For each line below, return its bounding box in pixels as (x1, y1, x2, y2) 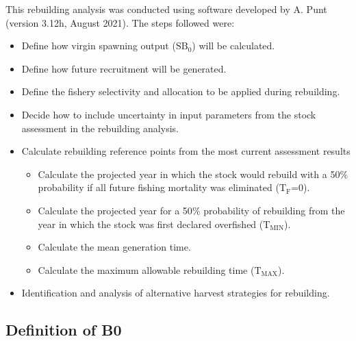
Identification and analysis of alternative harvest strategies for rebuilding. (21, 286, 330, 300)
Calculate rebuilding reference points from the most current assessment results (21, 144, 351, 158)
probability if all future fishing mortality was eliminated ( (38, 180, 279, 194)
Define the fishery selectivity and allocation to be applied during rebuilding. (21, 84, 340, 99)
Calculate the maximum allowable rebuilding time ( (38, 262, 255, 277)
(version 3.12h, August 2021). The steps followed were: (5, 15, 235, 29)
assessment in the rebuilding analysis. (21, 121, 179, 135)
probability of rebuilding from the (203, 203, 345, 217)
